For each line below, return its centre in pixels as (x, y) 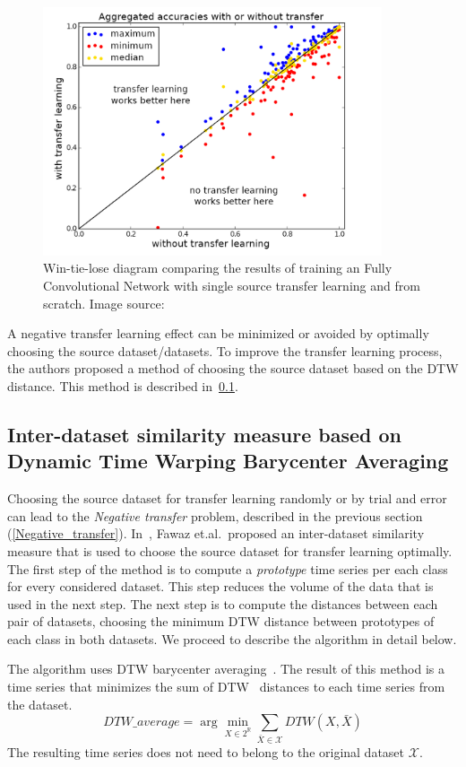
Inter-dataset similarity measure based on (204, 434)
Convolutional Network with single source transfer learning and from (232, 285)
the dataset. (40, 704)
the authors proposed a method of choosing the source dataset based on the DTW (233, 368)
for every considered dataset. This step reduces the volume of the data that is (220, 586)
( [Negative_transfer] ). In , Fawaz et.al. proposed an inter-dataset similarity (216, 533)
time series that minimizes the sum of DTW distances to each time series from (226, 687)
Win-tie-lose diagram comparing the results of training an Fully (218, 268)
